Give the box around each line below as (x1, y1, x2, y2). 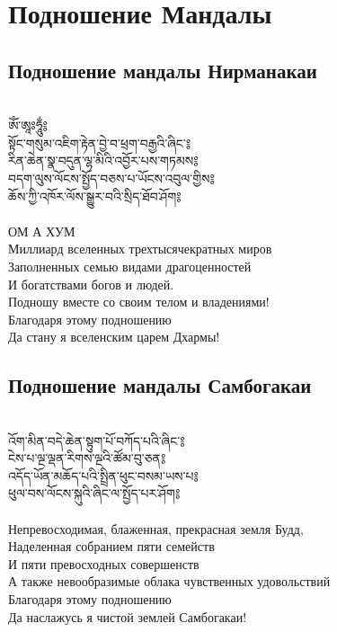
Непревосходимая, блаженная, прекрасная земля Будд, (8, 519, 304, 538)
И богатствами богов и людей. (8, 274, 174, 293)
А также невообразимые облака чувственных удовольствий (8, 572, 331, 591)
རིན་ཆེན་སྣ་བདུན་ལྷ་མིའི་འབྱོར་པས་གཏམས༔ (8, 151, 199, 170)
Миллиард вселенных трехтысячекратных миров (8, 239, 272, 258)
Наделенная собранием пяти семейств (8, 537, 215, 556)
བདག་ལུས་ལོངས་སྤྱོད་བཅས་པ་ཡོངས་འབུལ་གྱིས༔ (8, 168, 215, 187)
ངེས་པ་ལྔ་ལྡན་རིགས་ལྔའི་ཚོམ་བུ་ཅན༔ (8, 449, 166, 467)
